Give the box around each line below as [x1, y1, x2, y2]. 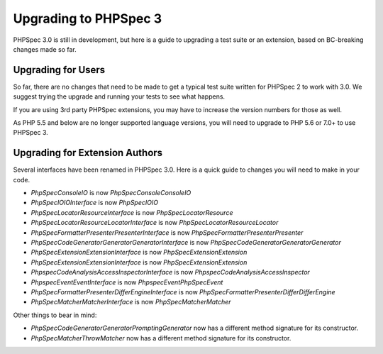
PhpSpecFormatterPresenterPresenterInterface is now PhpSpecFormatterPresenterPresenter [30, 228, 304, 237]
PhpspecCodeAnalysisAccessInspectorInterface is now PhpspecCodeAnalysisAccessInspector [30, 268, 310, 277]
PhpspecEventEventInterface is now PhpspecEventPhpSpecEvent [30, 277, 223, 287]
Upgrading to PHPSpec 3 [13, 11, 162, 26]
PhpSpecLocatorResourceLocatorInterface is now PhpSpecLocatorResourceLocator [30, 219, 279, 227]
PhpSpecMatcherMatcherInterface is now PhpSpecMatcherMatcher [30, 298, 231, 306]
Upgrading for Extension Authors [13, 147, 163, 159]
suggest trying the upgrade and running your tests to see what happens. [13, 92, 226, 101]
